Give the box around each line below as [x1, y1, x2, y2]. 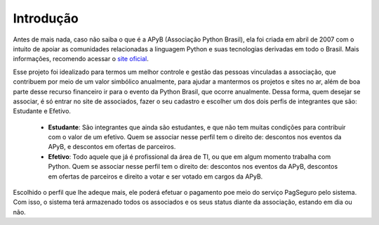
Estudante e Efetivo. [13, 107, 72, 115]
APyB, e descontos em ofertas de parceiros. [48, 143, 176, 151]
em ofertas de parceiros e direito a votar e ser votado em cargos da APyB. [48, 172, 263, 181]
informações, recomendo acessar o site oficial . [13, 55, 149, 63]
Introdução [13, 11, 79, 26]
